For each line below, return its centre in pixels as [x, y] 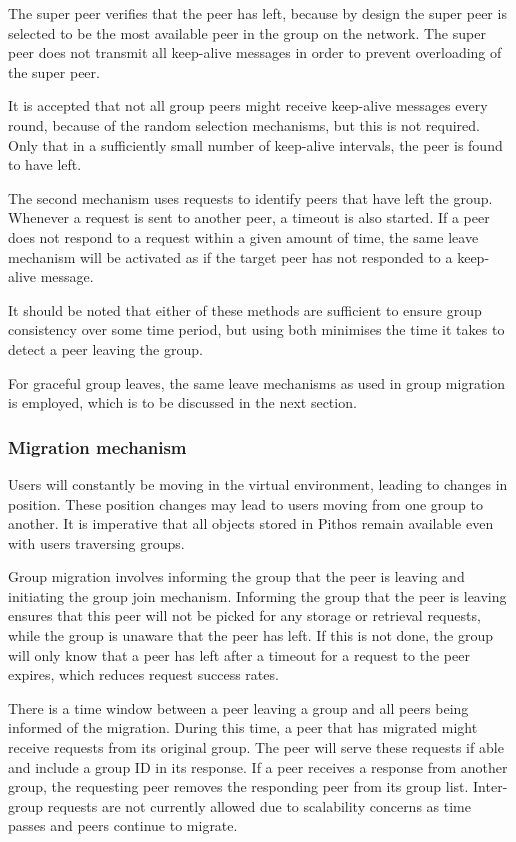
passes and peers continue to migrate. [123, 825]
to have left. [45, 164]
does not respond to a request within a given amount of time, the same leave [243, 236]
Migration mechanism [97, 446]
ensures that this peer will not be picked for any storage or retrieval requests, [244, 615]
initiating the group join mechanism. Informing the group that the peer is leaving [257, 595]
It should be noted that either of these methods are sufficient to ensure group [245, 309]
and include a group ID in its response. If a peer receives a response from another [258, 766]
